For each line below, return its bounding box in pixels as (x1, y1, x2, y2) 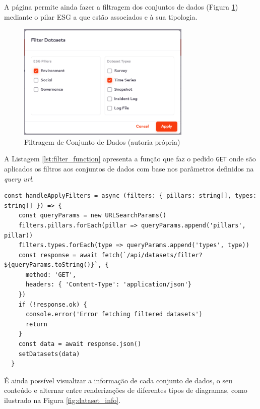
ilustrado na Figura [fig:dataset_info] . (4, 395, 121, 405)
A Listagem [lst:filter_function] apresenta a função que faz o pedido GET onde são (4, 153, 256, 164)
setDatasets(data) (18, 350, 80, 358)
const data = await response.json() (18, 340, 142, 348)
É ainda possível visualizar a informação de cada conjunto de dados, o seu (4, 375, 232, 385)
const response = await (18, 251, 98, 259)
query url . (4, 173, 34, 184)
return (25, 320, 47, 328)
